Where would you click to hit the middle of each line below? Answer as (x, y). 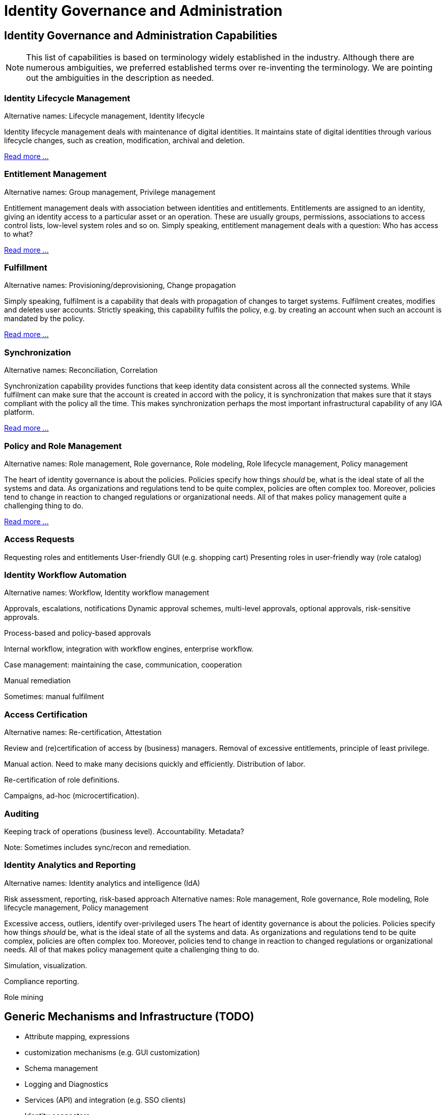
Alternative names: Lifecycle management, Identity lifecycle (104, 116)
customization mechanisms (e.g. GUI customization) (112, 1052)
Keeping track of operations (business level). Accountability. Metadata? (124, 831)
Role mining (24, 997)
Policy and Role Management (63, 446)
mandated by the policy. (44, 319)
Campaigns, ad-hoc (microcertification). (72, 796)
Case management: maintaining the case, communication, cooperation (123, 665)
